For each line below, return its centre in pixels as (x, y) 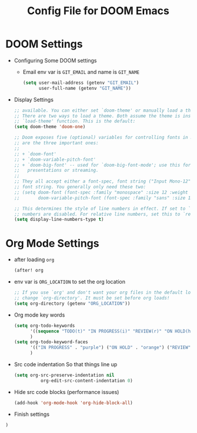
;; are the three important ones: (56, 143)
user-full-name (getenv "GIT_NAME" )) (85, 88)
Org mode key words (39, 315)
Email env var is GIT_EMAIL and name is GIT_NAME (81, 71)
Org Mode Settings (52, 243)
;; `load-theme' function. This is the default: (75, 121)
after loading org (34, 260)
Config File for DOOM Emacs (98, 11)
